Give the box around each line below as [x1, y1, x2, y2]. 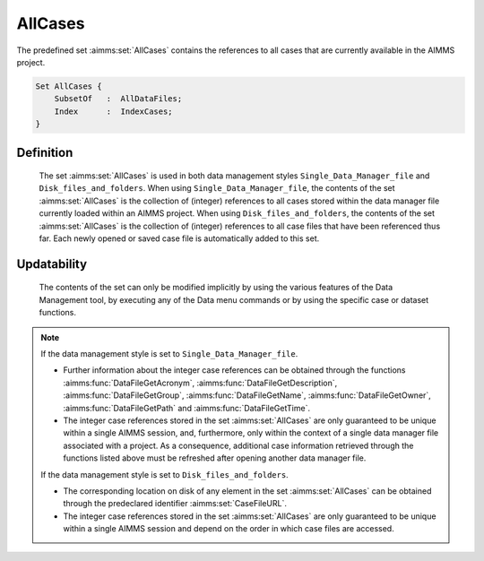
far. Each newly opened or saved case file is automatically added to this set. [39, 233, 320, 244]
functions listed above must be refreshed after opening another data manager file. [63, 453, 367, 463]
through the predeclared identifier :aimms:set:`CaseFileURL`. [63, 498, 287, 509]
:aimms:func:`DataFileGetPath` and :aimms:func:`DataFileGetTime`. [63, 402, 311, 413]
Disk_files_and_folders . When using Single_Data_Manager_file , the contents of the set [39, 183, 395, 194]
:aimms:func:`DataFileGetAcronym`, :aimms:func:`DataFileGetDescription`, [63, 377, 338, 388]
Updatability [16, 256, 88, 272]
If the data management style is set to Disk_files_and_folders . [40, 469, 289, 479]
